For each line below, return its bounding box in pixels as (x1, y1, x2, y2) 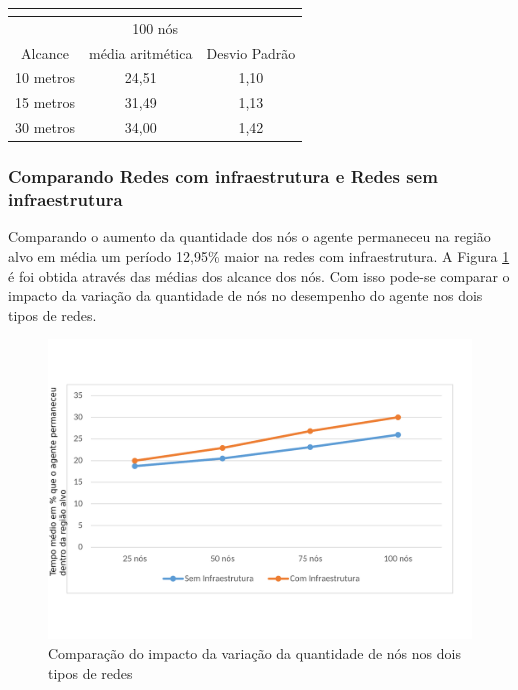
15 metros (15, 92, 75, 113)
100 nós (132, 17, 179, 38)
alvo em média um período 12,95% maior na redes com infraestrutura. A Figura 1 (8, 245, 510, 266)
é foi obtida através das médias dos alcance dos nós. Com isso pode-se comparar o (8, 265, 510, 286)
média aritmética (89, 42, 193, 63)
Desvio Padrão (206, 42, 296, 63)
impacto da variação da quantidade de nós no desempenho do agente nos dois (8, 285, 483, 306)
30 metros (15, 117, 75, 138)
